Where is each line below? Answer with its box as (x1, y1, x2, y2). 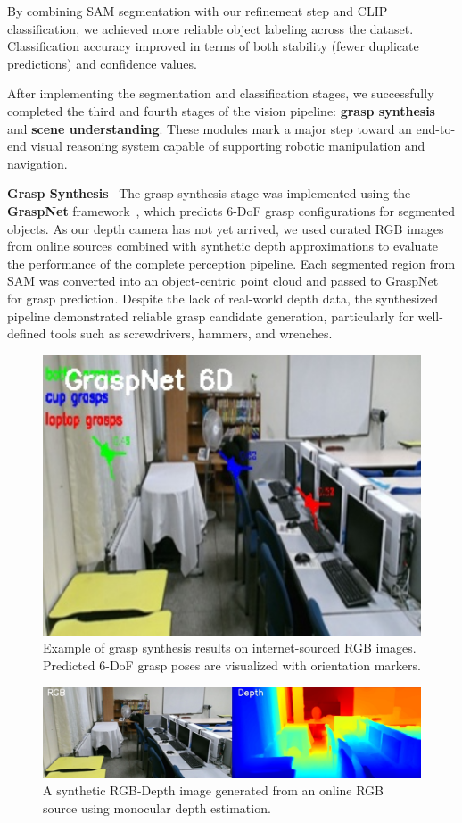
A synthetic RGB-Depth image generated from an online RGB (43, 781, 384, 800)
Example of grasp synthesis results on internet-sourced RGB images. (43, 638, 417, 657)
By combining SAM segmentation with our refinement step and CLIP (7, 2, 388, 20)
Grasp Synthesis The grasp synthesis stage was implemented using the (7, 184, 411, 203)
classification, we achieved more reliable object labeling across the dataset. (7, 19, 414, 37)
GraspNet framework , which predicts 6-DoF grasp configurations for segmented (7, 201, 456, 220)
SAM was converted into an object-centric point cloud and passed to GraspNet (7, 271, 439, 290)
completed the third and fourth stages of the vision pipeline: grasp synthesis (7, 101, 435, 120)
